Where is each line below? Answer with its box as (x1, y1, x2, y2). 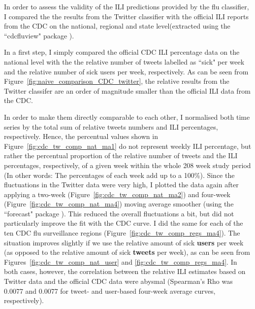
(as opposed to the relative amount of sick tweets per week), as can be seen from (4, 247, 250, 257)
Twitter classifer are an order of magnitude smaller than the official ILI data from (4, 85, 251, 96)
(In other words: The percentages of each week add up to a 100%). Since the (4, 170, 235, 180)
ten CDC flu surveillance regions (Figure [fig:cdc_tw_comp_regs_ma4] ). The (4, 228, 240, 238)
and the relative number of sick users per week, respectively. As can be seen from (4, 66, 249, 76)
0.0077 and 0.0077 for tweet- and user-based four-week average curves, (4, 285, 216, 296)
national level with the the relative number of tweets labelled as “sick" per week (4, 56, 245, 67)
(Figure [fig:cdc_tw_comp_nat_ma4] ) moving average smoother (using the (4, 199, 234, 209)
